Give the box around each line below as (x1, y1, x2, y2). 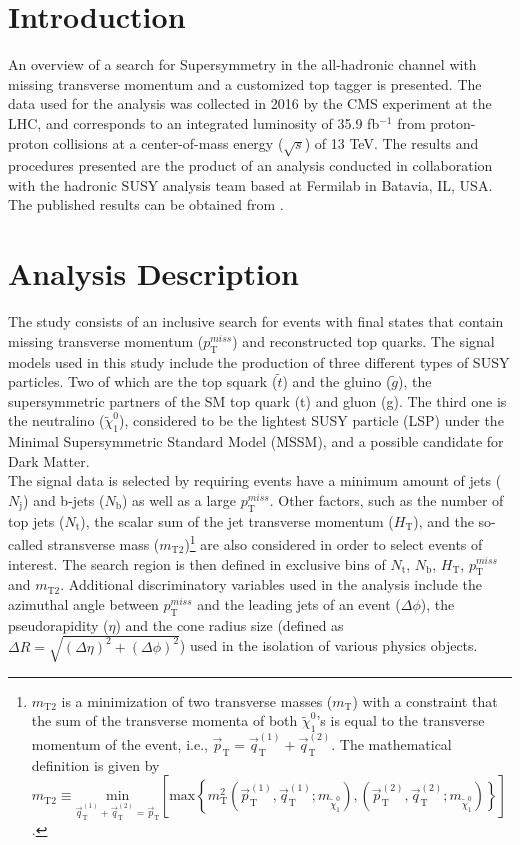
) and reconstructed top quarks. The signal (232, 330, 495, 351)
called (8, 533, 43, 554)
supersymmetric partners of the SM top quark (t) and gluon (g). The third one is (8, 390, 507, 411)
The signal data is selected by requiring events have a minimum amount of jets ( (8, 470, 502, 491)
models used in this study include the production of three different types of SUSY (8, 351, 510, 372)
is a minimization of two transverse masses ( (61, 690, 333, 711)
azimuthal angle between (8, 593, 159, 614)
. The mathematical (331, 733, 452, 754)
